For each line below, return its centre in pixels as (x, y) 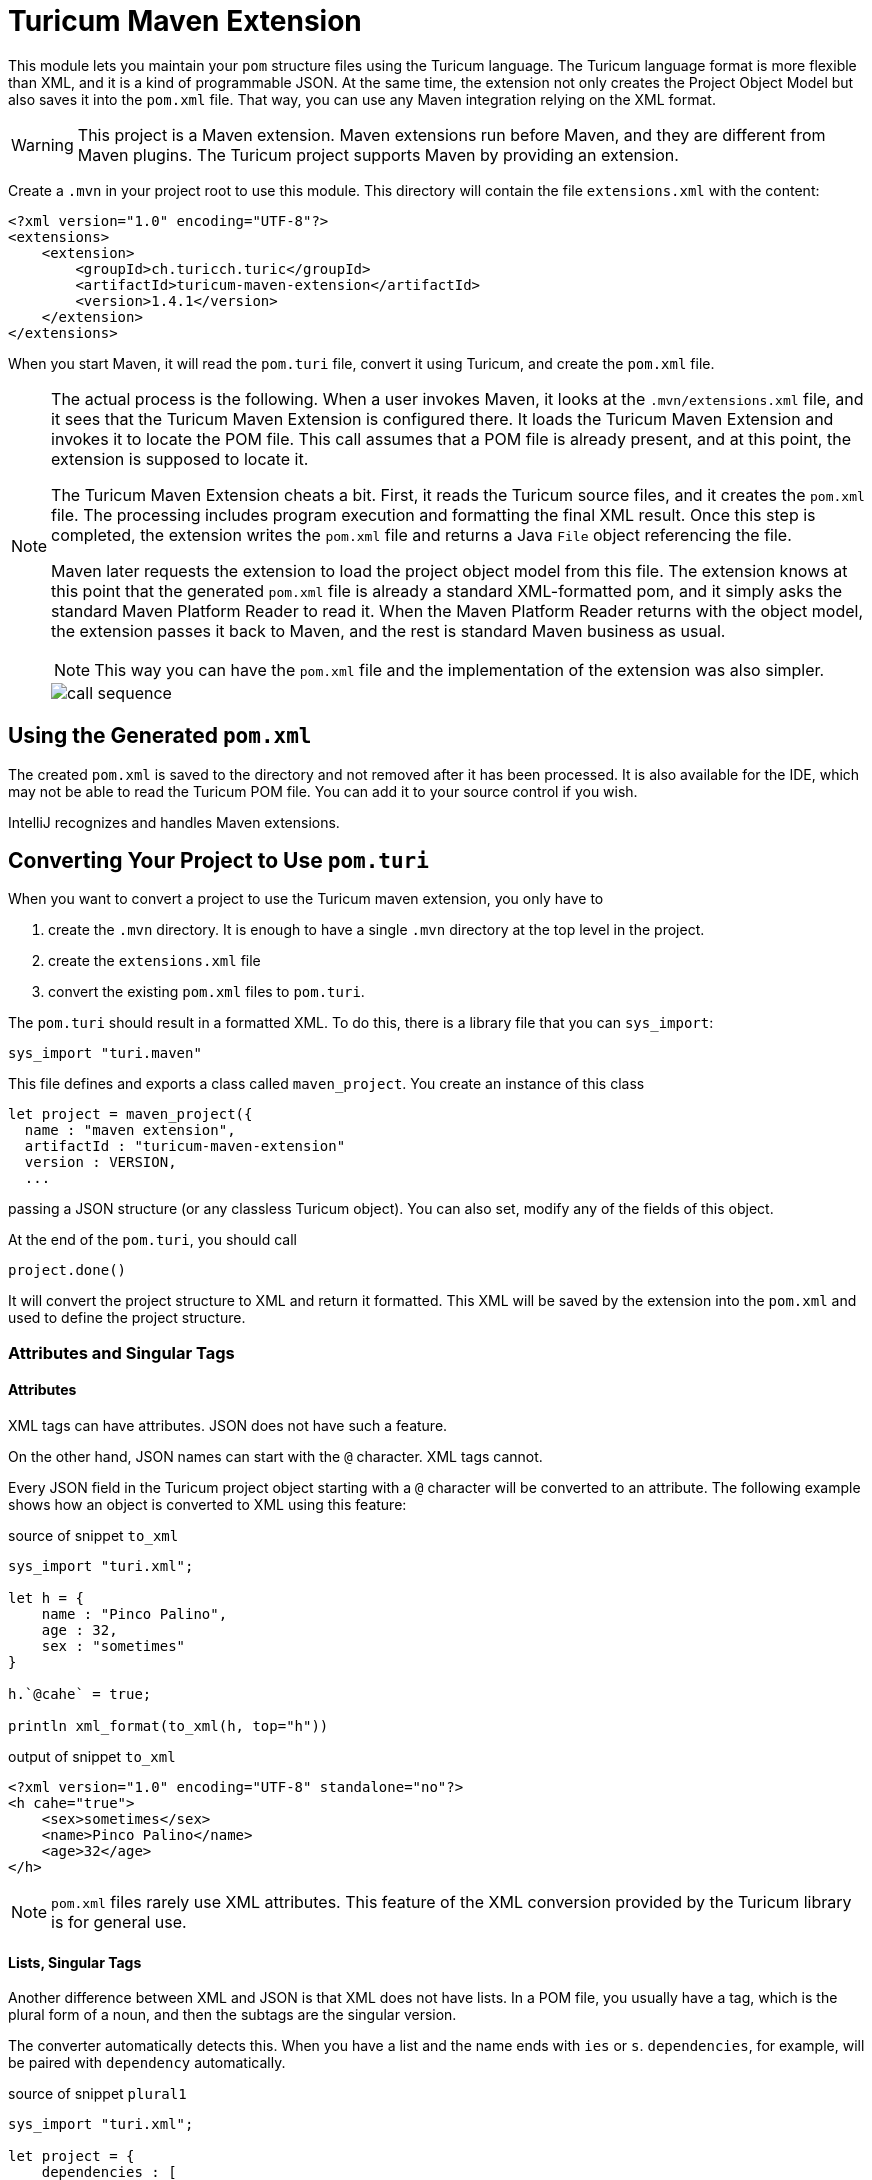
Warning (42, 144)
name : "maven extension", (130, 1130)
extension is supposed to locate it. (180, 458)
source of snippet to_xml (93, 1536)
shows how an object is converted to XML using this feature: (207, 1505)
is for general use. (119, 1922)
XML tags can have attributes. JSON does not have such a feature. (228, 1426)
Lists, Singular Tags (75, 1962)
